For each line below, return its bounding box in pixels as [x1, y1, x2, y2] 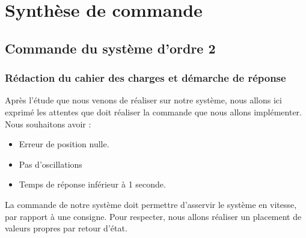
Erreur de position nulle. [19, 138, 109, 150]
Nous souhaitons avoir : [5, 117, 91, 130]
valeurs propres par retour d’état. [5, 222, 127, 234]
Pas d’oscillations [19, 157, 82, 170]
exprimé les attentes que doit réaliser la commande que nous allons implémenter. [5, 105, 302, 118]
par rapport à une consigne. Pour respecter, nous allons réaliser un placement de [5, 210, 302, 222]
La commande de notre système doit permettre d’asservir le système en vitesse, [5, 198, 297, 210]
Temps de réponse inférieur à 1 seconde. [19, 178, 166, 191]
